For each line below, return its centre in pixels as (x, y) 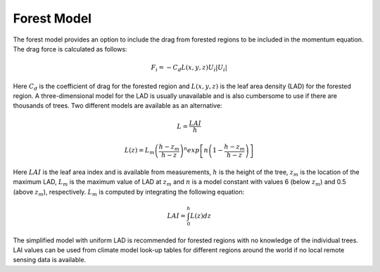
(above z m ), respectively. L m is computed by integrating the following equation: (129, 192)
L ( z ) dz (201, 216)
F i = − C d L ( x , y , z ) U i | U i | (189, 68)
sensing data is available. (50, 260)
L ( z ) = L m (139, 152)
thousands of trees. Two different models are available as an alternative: (118, 106)
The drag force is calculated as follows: (70, 49)
